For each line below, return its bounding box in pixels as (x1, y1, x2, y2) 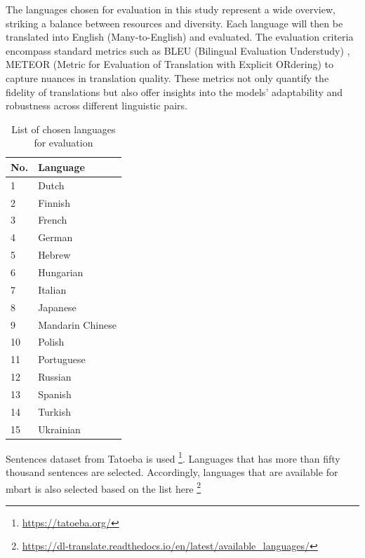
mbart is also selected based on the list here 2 (6, 479, 201, 496)
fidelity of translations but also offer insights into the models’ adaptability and (6, 84, 343, 99)
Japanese (38, 299, 77, 314)
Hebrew (38, 247, 71, 262)
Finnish (38, 195, 70, 210)
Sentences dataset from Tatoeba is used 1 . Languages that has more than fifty (6, 449, 340, 465)
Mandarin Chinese (38, 317, 117, 332)
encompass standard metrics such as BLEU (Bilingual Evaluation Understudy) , (6, 43, 350, 57)
